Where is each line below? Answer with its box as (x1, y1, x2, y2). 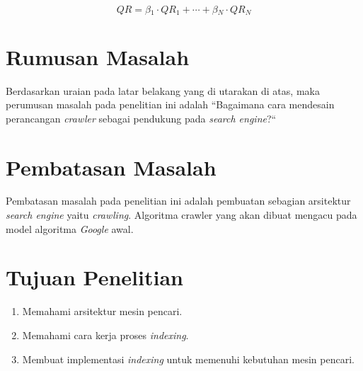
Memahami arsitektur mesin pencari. (22, 304, 183, 319)
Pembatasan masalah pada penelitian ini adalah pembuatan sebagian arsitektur (6, 193, 351, 208)
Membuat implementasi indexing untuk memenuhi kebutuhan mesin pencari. (22, 351, 355, 366)
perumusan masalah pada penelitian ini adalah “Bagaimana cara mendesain (6, 97, 335, 112)
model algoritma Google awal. (6, 221, 134, 236)
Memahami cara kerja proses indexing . (22, 327, 189, 342)
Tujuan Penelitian (6, 263, 183, 292)
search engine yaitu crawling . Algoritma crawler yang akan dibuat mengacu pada (6, 207, 357, 222)
